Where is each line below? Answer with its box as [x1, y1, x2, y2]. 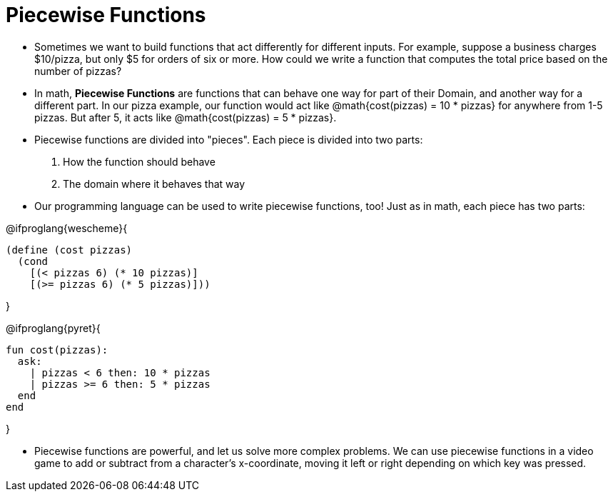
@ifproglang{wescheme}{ [6, 221, 128, 234]
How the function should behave [63, 155, 216, 168]
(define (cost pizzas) [6, 244, 133, 256]
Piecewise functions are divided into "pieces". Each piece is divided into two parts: [34, 133, 423, 146]
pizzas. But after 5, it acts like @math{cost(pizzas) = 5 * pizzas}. [34, 111, 337, 124]
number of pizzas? [34, 64, 122, 77]
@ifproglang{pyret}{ [6, 321, 101, 334]
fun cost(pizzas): [6, 343, 108, 356]
